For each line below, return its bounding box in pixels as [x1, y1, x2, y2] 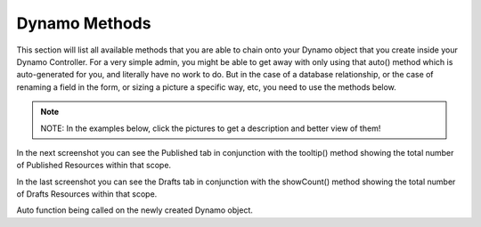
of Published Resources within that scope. [16, 160, 172, 171]
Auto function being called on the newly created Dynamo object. [16, 205, 253, 215]
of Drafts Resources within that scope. [16, 189, 158, 199]
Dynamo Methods [16, 13, 151, 33]
